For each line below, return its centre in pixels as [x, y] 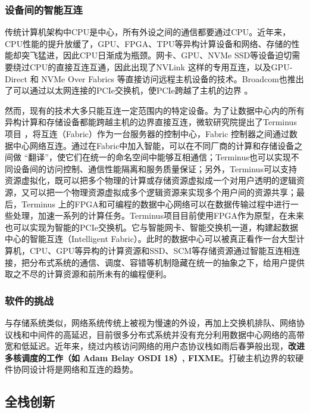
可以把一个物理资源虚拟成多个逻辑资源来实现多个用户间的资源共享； [163, 192]
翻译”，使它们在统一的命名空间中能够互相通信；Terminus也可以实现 [159, 157]
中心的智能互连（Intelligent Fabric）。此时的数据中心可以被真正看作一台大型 [151, 239]
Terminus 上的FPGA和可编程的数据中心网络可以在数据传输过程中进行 [156, 204]
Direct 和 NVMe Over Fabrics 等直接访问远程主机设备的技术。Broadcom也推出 [154, 78]
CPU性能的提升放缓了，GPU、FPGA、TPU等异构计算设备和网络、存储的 [148, 43]
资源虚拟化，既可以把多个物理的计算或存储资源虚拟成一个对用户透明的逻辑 [151, 180]
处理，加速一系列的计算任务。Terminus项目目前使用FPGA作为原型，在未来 [159, 215]
